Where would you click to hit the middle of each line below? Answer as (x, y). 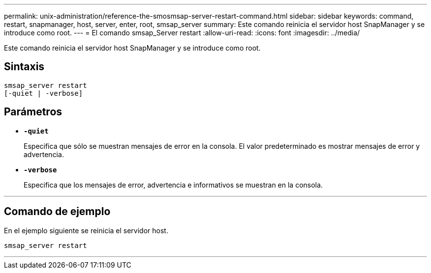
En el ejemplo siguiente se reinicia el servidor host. (86, 230)
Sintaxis (24, 67)
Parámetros (33, 112)
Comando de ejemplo (57, 212)
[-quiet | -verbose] (44, 93)
